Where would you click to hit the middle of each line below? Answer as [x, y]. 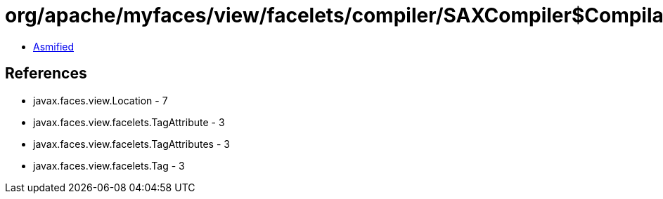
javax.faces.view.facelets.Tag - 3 [109, 165]
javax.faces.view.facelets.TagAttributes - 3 [131, 144]
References [46, 74]
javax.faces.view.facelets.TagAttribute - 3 [129, 122]
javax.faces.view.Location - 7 [101, 100]
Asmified [54, 46]
